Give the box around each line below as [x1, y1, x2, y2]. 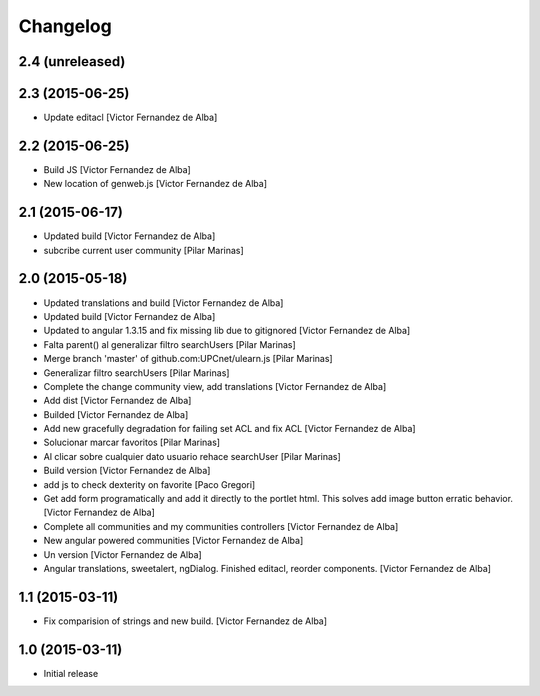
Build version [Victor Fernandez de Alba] [43, 465, 211, 477]
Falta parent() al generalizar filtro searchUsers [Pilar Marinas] [43, 338, 297, 350]
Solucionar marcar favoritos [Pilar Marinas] [43, 436, 220, 449]
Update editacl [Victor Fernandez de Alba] [43, 111, 218, 124]
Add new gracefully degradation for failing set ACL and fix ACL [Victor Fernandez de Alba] [43, 423, 416, 435]
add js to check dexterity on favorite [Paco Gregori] [43, 478, 256, 490]
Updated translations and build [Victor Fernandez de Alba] [43, 296, 284, 309]
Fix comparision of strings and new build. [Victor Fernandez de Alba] [43, 615, 328, 627]
